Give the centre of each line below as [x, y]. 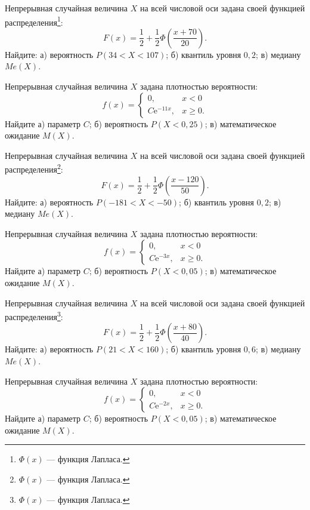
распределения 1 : [34, 21]
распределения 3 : [34, 316]
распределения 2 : [34, 168]
